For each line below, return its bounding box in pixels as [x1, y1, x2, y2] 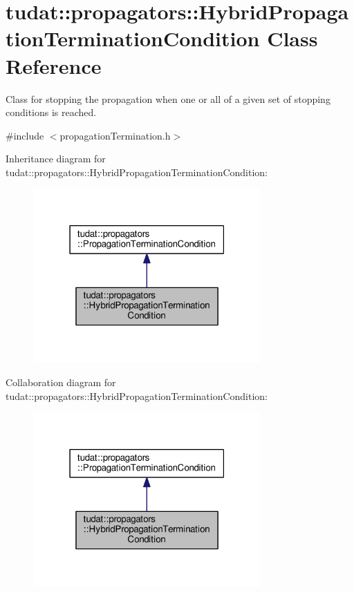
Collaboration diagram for [6, 375, 116, 389]
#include [6, 128, 44, 142]
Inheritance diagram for [6, 151, 106, 166]
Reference [6, 51, 102, 79]
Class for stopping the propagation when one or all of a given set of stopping [6, 91, 330, 106]
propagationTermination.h [59, 128, 171, 142]
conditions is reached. [6, 105, 97, 120]
